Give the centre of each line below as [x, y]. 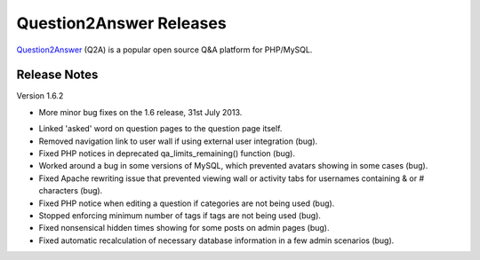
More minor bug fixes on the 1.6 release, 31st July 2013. [140, 112]
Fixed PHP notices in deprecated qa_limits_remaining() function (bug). [167, 154]
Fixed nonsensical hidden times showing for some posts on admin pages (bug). [184, 228]
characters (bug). [71, 191]
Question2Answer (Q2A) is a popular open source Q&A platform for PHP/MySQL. [164, 50]
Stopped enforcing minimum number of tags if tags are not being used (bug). [180, 215]
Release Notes [57, 75]
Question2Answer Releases [121, 23]
